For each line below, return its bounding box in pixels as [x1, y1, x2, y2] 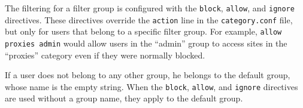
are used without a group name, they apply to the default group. [5, 92, 243, 104]
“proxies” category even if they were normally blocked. [5, 48, 205, 61]
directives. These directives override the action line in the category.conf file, [5, 13, 293, 26]
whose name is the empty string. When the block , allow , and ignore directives [5, 80, 298, 92]
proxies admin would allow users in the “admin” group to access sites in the [5, 36, 287, 49]
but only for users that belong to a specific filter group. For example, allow [5, 25, 282, 38]
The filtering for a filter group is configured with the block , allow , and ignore [5, 2, 295, 14]
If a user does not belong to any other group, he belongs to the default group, [5, 69, 290, 81]
